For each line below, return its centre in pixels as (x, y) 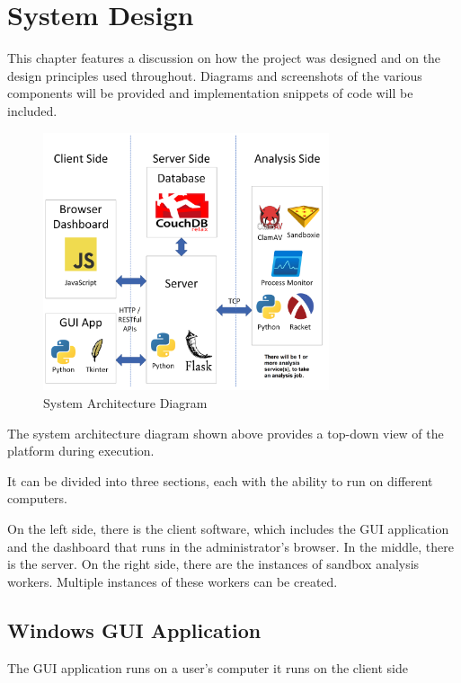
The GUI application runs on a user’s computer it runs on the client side (208, 667)
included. (32, 110)
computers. (38, 498)
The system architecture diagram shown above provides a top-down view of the (226, 433)
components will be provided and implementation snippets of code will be (210, 93)
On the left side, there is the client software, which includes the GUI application (228, 528)
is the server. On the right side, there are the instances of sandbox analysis (213, 564)
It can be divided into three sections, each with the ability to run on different (220, 480)
